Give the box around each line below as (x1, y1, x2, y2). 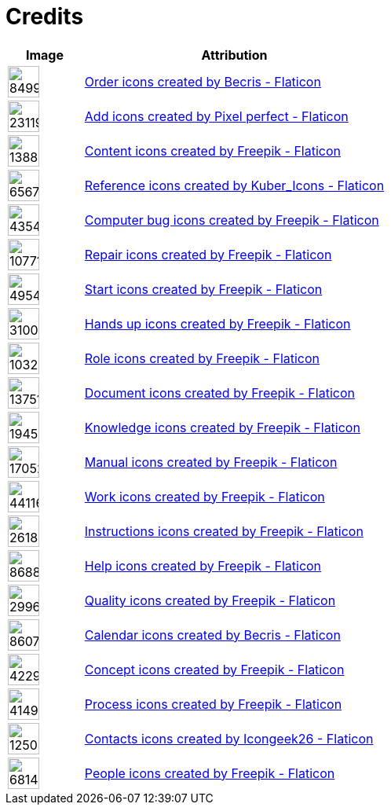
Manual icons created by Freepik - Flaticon (84, 453, 338, 470)
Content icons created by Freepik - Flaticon (84, 142, 341, 159)
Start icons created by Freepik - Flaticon (84, 281, 323, 297)
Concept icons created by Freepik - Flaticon (84, 661, 345, 677)
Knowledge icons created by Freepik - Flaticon (84, 419, 360, 435)
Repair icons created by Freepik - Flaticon (84, 246, 332, 262)
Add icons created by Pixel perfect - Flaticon (84, 108, 349, 124)
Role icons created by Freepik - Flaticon (84, 350, 320, 366)
